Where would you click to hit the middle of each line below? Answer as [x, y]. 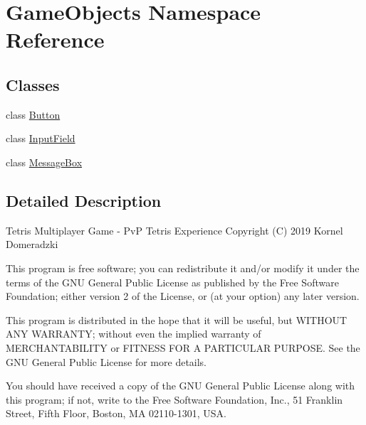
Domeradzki [32, 244]
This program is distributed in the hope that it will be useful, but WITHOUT [177, 319]
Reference [55, 39]
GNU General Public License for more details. [106, 361]
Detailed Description [84, 200]
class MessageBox [44, 162]
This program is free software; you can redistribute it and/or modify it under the [183, 268]
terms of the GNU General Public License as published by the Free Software [172, 282]
